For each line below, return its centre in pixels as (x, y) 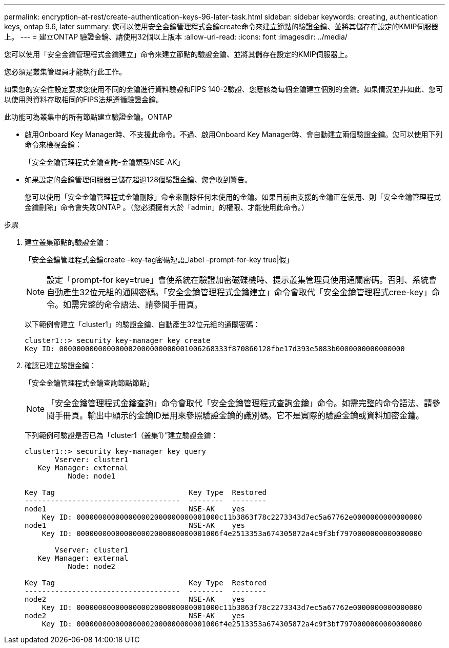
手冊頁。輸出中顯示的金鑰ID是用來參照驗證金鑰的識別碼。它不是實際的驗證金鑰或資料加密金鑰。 (239, 415)
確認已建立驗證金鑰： (60, 365)
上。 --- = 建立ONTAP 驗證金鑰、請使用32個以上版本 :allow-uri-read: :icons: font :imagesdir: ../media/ (176, 37)
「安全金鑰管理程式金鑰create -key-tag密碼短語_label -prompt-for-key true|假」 (159, 260)
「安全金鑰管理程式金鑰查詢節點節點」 (89, 383)
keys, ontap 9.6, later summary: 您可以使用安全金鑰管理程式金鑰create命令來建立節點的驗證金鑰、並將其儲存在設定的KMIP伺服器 (221, 26)
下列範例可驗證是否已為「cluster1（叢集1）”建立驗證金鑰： (121, 435)
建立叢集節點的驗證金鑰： (68, 242)
